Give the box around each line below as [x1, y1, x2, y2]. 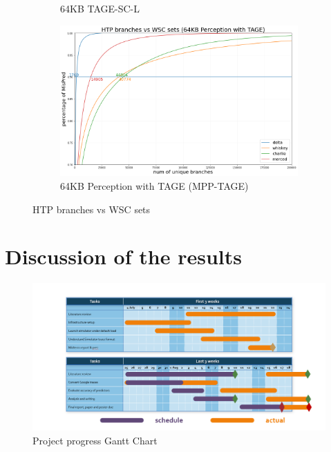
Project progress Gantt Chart [32, 433, 158, 447]
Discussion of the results [5, 242, 242, 271]
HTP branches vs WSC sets [32, 202, 151, 216]
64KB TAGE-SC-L [60, 1, 140, 15]
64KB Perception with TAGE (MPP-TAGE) [60, 178, 249, 193]
